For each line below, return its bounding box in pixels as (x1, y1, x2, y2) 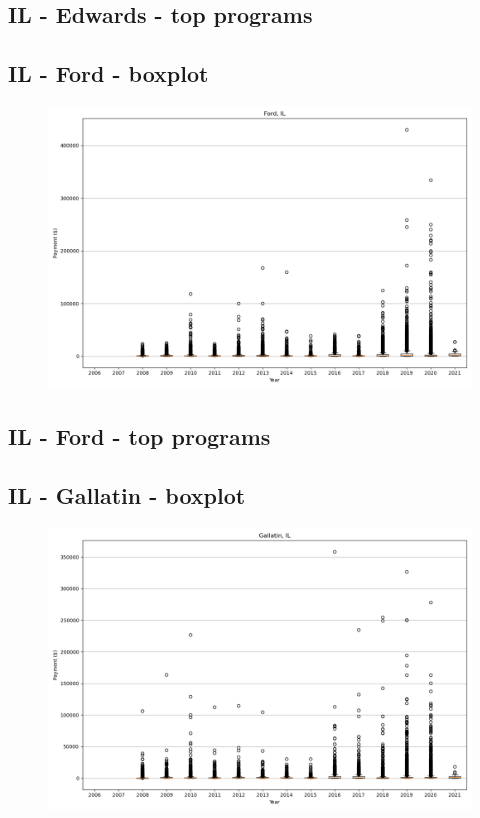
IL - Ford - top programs (8, 421, 271, 452)
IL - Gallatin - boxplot (8, 480, 246, 511)
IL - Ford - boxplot (8, 58, 209, 89)
